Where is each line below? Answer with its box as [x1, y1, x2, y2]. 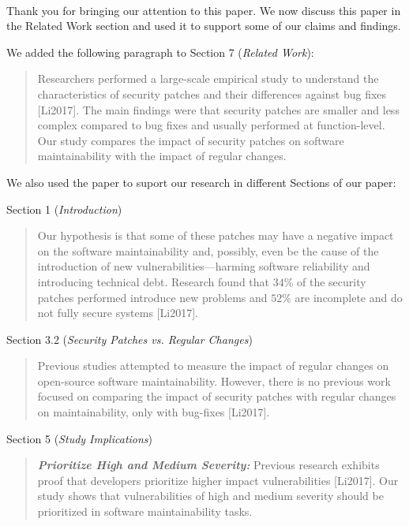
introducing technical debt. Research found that [37, 273, 270, 289]
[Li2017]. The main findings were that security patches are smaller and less [37, 101, 400, 118]
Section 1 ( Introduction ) [6, 200, 122, 217]
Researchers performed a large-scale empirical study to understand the [37, 70, 379, 87]
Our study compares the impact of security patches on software [37, 132, 344, 148]
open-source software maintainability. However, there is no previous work [37, 372, 391, 389]
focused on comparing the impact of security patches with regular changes [37, 388, 396, 405]
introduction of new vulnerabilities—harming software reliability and [37, 258, 370, 274]
